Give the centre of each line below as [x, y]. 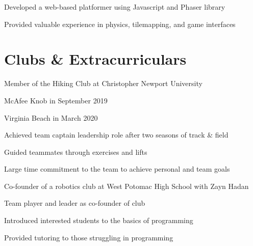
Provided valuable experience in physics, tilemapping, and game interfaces [120, 24]
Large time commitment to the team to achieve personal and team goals [117, 169]
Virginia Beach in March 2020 [51, 117]
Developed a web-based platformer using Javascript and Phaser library [115, 7]
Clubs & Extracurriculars [95, 59]
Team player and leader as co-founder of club [75, 203]
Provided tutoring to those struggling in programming [89, 237]
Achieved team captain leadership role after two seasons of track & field [116, 135]
